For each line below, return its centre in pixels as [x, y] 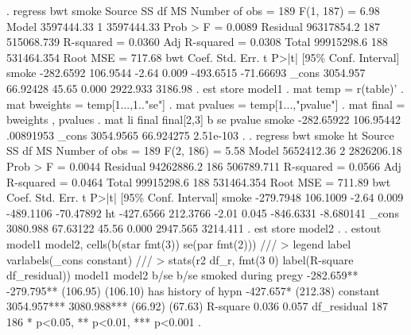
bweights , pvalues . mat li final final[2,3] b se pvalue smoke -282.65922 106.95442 [204, 119]
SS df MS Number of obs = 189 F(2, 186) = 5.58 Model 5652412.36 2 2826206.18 [204, 150]
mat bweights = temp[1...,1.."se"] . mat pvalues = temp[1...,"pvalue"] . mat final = [206, 104]
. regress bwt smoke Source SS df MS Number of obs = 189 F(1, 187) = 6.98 [193, 10]
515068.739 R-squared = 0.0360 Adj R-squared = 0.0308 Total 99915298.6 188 [197, 42]
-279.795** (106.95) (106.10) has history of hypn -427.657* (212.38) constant [193, 290]
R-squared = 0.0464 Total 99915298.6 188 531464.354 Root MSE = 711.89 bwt [199, 181]
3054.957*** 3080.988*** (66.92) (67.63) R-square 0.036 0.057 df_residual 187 [197, 306]
